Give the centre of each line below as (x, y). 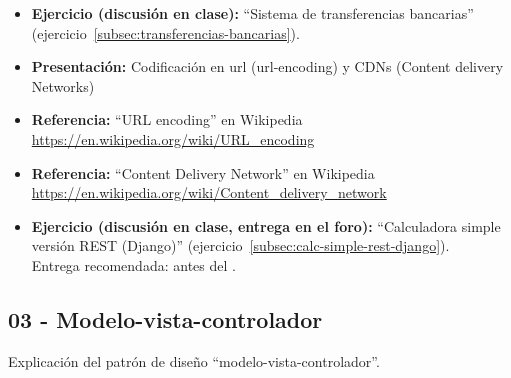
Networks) (63, 85)
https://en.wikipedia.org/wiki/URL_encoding (173, 138)
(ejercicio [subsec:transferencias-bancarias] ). (165, 32)
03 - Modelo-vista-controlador (165, 318)
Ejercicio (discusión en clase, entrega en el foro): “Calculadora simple (266, 225)
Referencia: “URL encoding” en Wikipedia (167, 119)
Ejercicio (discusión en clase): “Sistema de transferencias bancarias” (252, 13)
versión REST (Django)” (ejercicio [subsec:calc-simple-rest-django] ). (240, 245)
